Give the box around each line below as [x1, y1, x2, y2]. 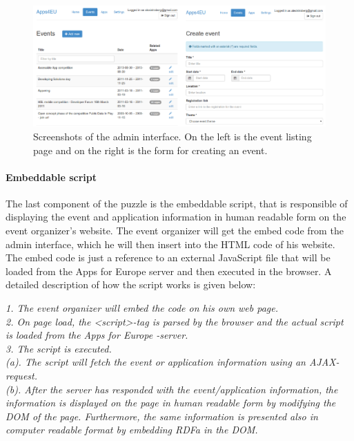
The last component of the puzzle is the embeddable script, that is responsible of [6, 196, 348, 210]
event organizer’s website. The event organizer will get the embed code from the [6, 223, 344, 238]
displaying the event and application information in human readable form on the [6, 209, 346, 224]
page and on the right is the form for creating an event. [33, 142, 268, 157]
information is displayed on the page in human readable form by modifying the [6, 395, 336, 410]
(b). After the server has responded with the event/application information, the [6, 382, 338, 396]
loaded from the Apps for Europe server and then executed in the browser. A [6, 263, 332, 278]
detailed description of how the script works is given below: [6, 277, 256, 292]
